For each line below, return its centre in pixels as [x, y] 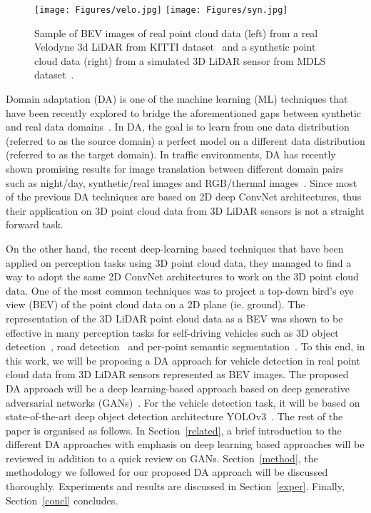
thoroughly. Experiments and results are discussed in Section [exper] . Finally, [175, 486]
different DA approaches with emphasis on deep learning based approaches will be [185, 444]
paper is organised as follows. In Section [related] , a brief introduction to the [174, 430]
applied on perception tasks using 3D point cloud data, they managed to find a [179, 262]
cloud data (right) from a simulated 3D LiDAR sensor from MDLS [180, 60]
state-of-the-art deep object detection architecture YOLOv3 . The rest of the [174, 416]
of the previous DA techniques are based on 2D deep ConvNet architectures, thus [184, 197]
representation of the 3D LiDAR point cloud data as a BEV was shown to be [174, 318]
